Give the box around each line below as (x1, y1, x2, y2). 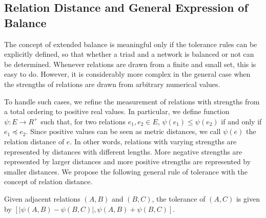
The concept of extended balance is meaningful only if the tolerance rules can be (4, 38, 257, 49)
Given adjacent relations (4, 193, 80, 204)
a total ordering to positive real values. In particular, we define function (4, 106, 230, 117)
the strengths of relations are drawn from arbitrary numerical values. (4, 78, 220, 89)
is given (236, 193, 260, 204)
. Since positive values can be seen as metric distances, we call (26, 126, 221, 137)
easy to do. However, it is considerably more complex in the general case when (4, 69, 251, 79)
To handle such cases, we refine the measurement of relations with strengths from (4, 96, 260, 106)
